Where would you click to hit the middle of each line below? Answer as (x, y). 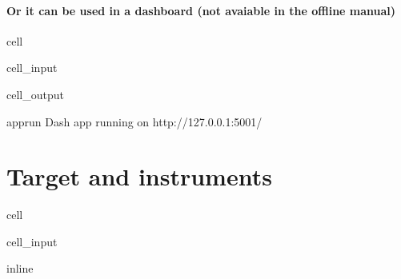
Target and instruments (139, 176)
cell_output (35, 94)
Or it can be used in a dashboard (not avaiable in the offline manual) (201, 10)
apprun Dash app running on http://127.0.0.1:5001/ (134, 121)
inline (20, 268)
